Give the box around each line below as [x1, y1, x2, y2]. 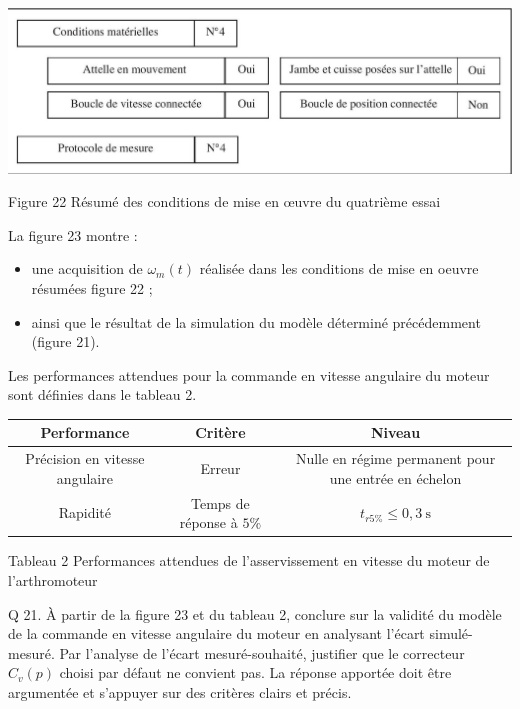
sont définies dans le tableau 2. [8, 384, 197, 405]
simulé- [429, 623, 473, 644]
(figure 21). [31, 331, 100, 352]
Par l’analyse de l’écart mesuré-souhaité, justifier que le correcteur [59, 642, 465, 663]
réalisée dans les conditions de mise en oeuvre [199, 258, 479, 279]
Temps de [191, 492, 250, 513]
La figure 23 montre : [8, 224, 138, 245]
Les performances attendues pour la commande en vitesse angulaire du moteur [8, 364, 490, 385]
